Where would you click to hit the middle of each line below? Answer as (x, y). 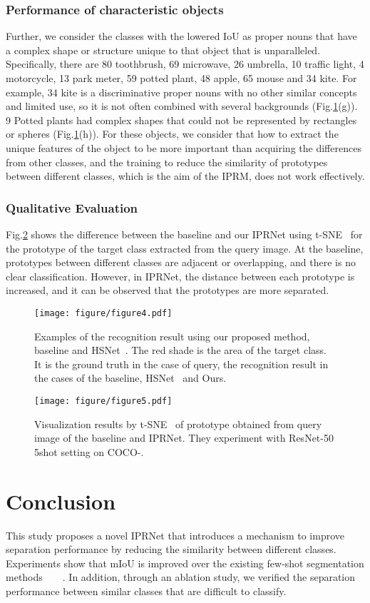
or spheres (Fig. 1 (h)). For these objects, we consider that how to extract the (172, 134)
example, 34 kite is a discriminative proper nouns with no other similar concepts (181, 92)
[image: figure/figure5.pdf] (103, 401)
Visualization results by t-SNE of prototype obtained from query (178, 424)
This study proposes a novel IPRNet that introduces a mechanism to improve (175, 535)
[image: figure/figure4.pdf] (103, 313)
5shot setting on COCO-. (89, 451)
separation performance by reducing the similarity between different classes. (171, 549)
